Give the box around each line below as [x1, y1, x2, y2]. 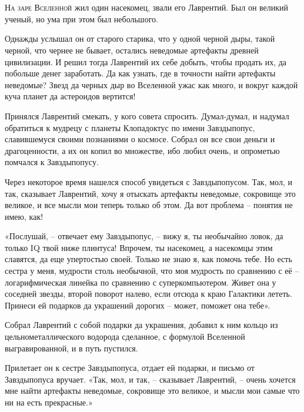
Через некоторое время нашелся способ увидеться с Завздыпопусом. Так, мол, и [5, 175, 292, 187]
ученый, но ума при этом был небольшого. [5, 12, 158, 25]
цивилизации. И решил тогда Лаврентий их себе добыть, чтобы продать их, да [5, 55, 287, 68]
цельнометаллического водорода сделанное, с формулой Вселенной [5, 330, 245, 343]
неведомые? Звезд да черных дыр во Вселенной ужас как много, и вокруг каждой [5, 78, 298, 91]
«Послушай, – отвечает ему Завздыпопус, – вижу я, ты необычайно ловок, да [5, 230, 283, 242]
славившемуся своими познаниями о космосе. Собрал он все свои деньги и [5, 133, 275, 145]
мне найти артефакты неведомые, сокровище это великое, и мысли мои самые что [5, 384, 300, 397]
